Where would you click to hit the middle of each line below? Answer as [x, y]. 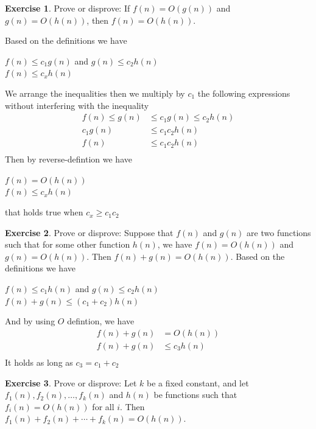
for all [103, 406]
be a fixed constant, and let [198, 382]
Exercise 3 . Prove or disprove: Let [71, 382]
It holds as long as [39, 362]
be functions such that [195, 395]
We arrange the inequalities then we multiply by [95, 93]
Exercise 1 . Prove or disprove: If [68, 8]
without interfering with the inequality [77, 105]
